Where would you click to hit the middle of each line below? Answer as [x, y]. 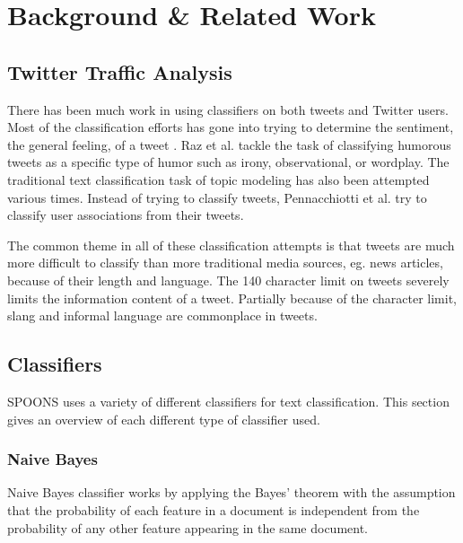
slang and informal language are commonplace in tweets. [162, 315]
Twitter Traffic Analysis [120, 71]
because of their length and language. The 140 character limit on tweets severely [228, 280]
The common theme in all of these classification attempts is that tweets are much [231, 245]
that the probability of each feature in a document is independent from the [214, 509]
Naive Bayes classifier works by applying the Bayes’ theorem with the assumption [231, 492]
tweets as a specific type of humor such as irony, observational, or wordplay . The [228, 162]
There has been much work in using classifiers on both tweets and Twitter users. [228, 109]
